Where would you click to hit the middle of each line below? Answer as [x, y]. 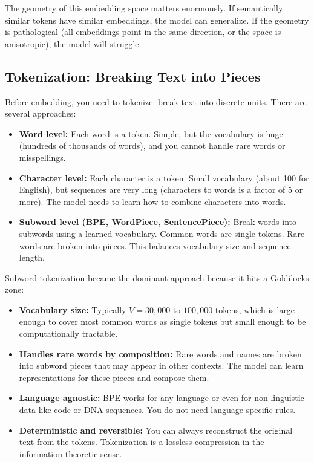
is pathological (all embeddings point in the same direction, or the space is [143, 32]
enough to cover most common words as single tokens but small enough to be [162, 321]
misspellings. [42, 157]
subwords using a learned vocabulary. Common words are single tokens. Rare [162, 233]
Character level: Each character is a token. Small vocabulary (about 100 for [164, 177]
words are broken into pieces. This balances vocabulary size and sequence [155, 245]
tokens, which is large [255, 309]
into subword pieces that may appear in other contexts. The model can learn [161, 366]
